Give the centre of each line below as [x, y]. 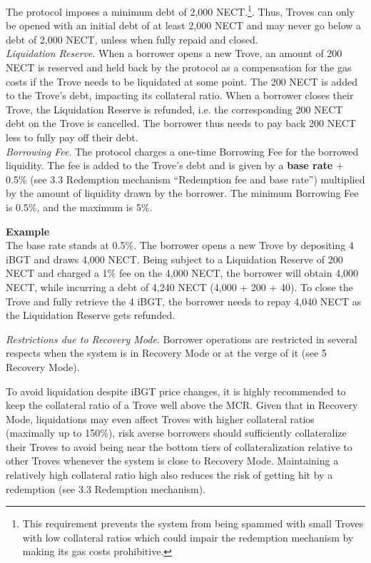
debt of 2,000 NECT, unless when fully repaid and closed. [132, 39]
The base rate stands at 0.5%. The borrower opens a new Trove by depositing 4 [180, 245]
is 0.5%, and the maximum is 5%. [79, 207]
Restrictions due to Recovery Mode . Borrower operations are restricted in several [182, 339]
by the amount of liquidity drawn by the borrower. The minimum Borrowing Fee [182, 193]
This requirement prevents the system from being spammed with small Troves [193, 523]
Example [28, 231]
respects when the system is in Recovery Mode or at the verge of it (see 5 [166, 353]
